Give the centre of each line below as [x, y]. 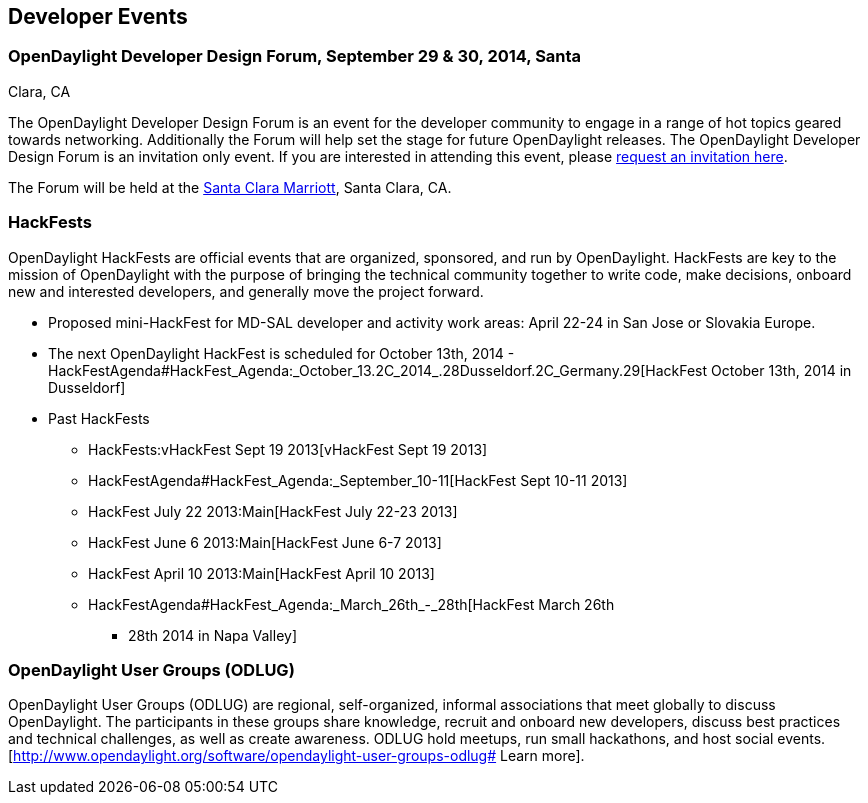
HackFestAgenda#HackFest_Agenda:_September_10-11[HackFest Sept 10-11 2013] [358, 480]
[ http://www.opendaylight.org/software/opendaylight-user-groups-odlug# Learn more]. [296, 756]
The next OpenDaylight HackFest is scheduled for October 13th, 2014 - [281, 353]
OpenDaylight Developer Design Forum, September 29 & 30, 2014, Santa [295, 56]
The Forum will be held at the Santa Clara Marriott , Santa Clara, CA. [230, 187]
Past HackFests [99, 418]
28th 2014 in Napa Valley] [213, 635]
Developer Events [98, 16]
